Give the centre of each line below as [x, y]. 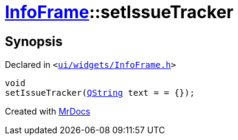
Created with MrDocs [48, 112]
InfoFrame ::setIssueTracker [119, 12]
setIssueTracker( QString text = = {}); [100, 93]
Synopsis [34, 41]
